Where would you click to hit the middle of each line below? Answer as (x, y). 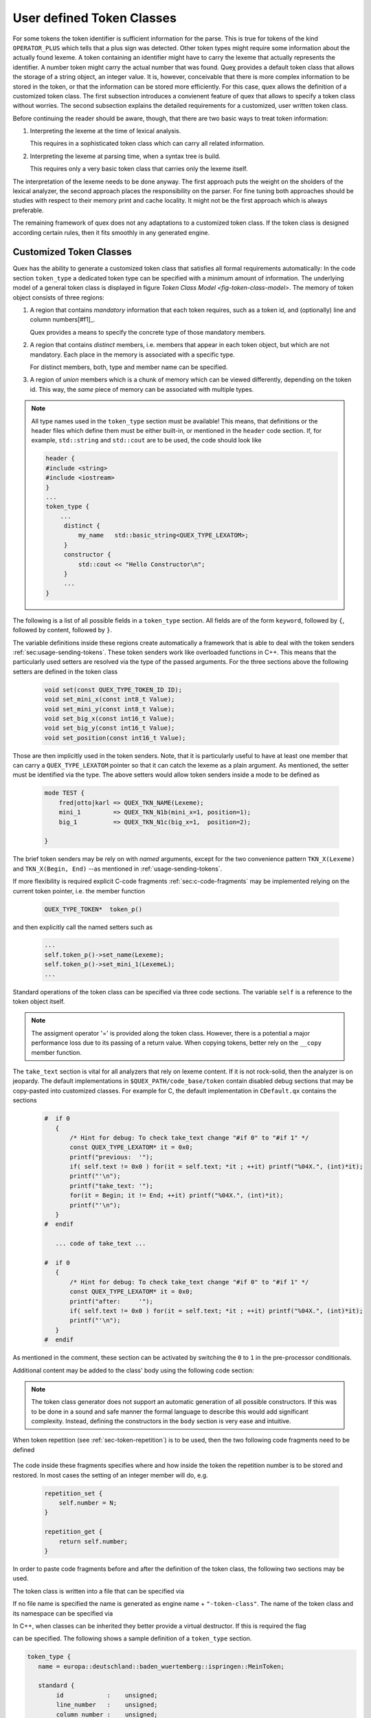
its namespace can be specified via (63, 1613)
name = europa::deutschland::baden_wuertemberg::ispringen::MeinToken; (161, 1666)
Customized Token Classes (72, 252)
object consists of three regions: (58, 297)
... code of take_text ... (101, 1243)
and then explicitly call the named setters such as (83, 927)
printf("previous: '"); (112, 1157)
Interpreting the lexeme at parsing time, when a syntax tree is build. (125, 156)
